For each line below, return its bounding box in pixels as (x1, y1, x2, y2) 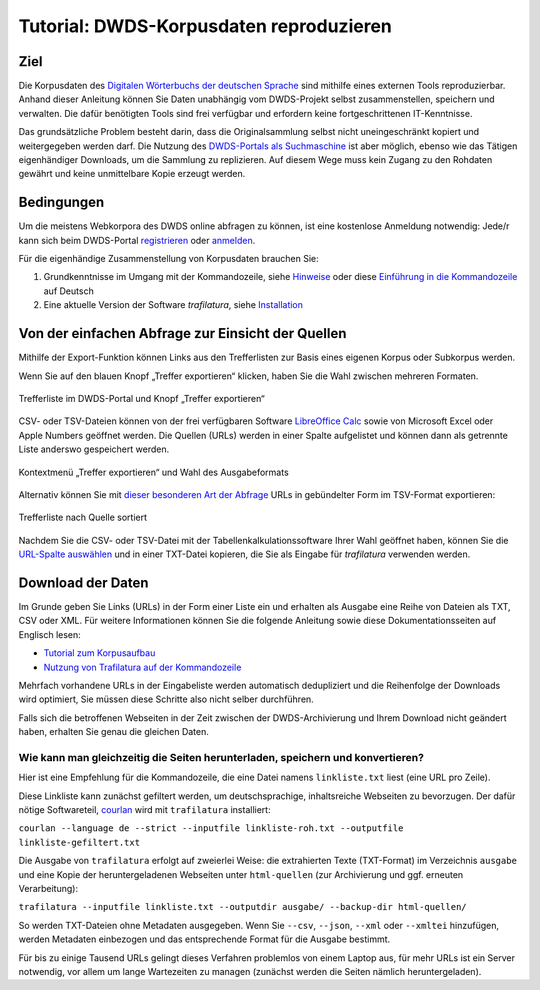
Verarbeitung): (18, 882, 79, 894)
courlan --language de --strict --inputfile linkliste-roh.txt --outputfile (18, 823, 404, 834)
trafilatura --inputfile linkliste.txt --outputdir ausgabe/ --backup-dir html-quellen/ (18, 901, 467, 913)
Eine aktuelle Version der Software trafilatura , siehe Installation (43, 299, 304, 311)
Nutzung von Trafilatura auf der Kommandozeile (43, 661, 242, 673)
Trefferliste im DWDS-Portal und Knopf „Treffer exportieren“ (18, 392, 265, 404)
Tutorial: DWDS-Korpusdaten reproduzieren (18, 15, 392, 37)
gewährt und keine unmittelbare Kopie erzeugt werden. (18, 168, 246, 180)
